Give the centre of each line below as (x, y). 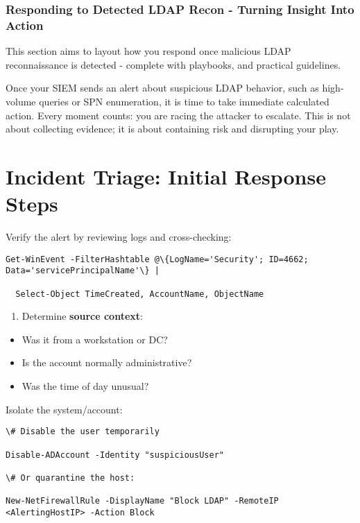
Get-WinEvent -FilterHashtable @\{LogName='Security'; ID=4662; (157, 259)
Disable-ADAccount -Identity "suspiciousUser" (115, 455)
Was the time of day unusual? (85, 386)
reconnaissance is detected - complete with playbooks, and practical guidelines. (173, 64)
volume (21, 101)
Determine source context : (82, 316)
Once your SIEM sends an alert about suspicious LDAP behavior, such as (162, 88)
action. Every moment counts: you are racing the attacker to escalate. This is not (178, 115)
